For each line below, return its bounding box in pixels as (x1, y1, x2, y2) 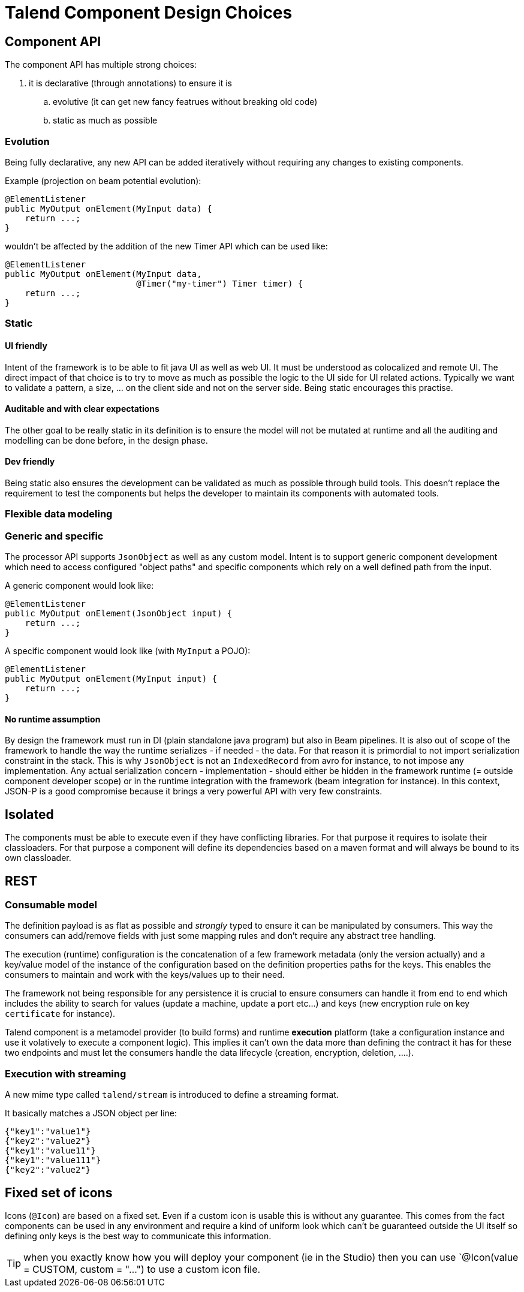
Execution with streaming (5, 1067, 127, 1080)
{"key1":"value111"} (5, 1155, 101, 1165)
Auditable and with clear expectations (5, 403, 159, 414)
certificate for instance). (5, 1008, 116, 1019)
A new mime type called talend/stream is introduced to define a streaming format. (5, 1089, 339, 1100)
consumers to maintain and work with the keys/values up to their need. (5, 969, 285, 980)
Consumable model (5, 898, 97, 911)
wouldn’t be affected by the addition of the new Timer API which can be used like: (5, 240, 328, 251)
